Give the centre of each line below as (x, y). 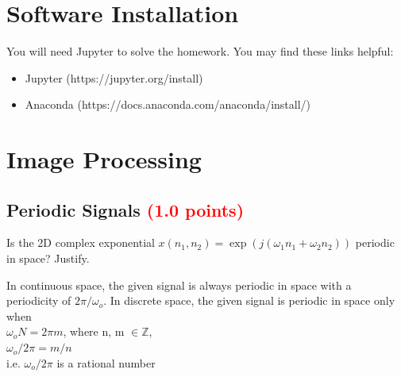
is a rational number (106, 362)
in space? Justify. (48, 258)
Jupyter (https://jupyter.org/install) (114, 77)
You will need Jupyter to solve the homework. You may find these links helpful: (200, 51)
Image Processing (104, 159)
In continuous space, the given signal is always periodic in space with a (179, 285)
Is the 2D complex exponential (81, 242)
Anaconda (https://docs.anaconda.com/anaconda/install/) (168, 104)
